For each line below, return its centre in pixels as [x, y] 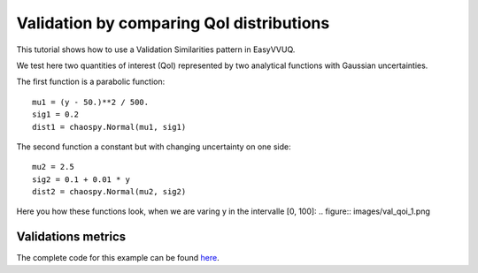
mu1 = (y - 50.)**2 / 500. [91, 102]
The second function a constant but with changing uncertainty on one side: [154, 147]
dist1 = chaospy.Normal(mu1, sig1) [109, 127]
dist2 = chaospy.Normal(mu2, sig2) [109, 192]
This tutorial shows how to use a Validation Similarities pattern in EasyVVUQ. [156, 49]
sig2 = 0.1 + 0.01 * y [81, 179]
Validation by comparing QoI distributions [173, 23]
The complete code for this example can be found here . [118, 258]
